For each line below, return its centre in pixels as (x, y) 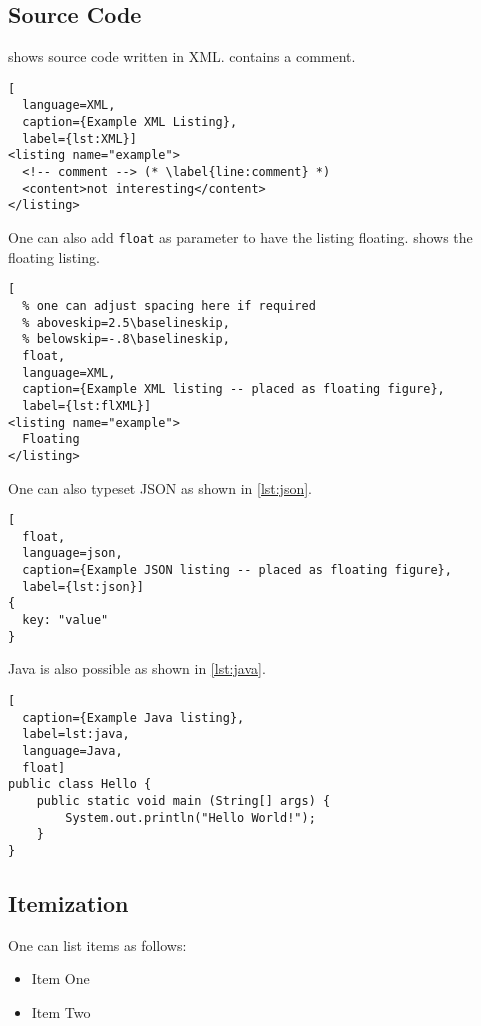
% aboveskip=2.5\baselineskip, (126, 322)
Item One (60, 978)
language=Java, (72, 750)
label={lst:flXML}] (87, 405)
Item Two (61, 1011)
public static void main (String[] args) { (183, 800)
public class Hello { (80, 784)
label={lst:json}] (83, 586)
